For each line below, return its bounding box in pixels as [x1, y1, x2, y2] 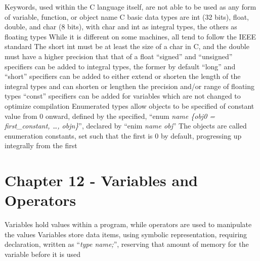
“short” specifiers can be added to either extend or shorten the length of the [5, 71, 241, 81]
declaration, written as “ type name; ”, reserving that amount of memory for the [5, 239, 249, 249]
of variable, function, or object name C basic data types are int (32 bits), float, [5, 11, 249, 22]
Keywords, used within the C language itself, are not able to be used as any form [5, 2, 256, 12]
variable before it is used [5, 249, 80, 259]
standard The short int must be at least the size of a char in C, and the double [5, 41, 249, 52]
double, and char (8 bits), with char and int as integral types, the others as [5, 21, 237, 32]
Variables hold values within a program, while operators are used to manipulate [5, 219, 252, 230]
